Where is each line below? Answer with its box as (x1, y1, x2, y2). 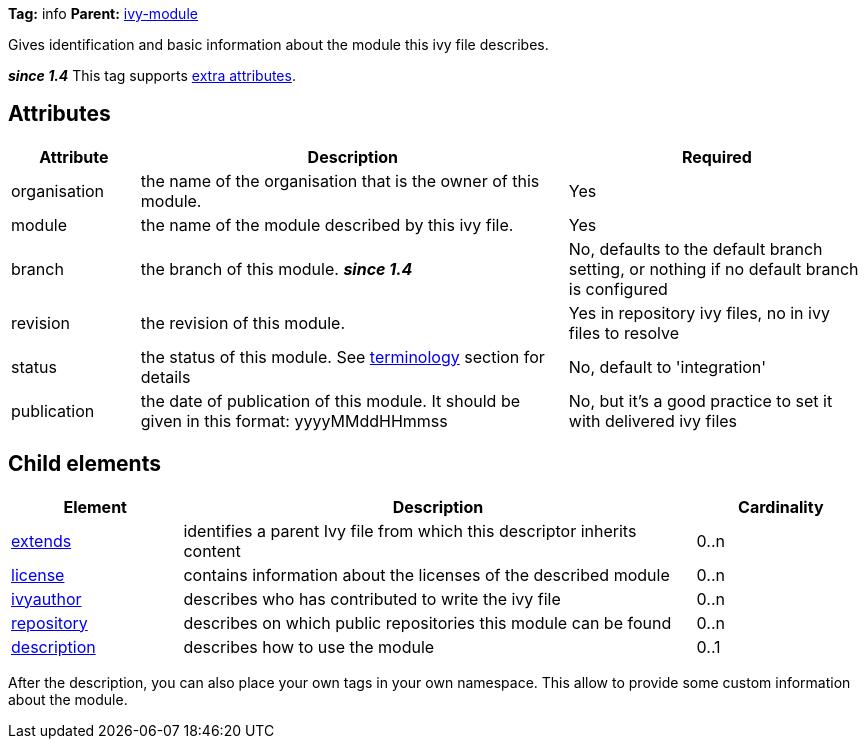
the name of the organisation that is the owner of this (140, 170, 540, 191)
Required (681, 146, 752, 167)
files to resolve (568, 322, 679, 343)
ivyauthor (11, 588, 82, 609)
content (183, 540, 241, 561)
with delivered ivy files (568, 410, 738, 431)
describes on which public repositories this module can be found (183, 612, 672, 633)
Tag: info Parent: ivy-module (8, 5, 198, 22)
